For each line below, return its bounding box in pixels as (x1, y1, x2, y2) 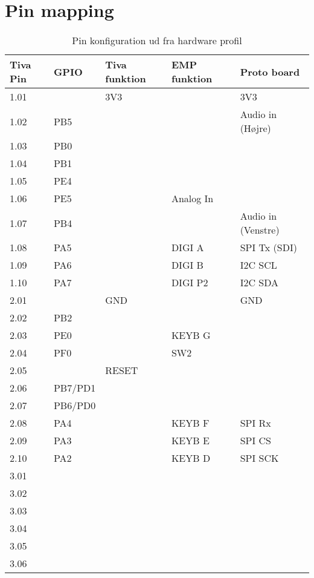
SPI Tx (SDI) (240, 240, 297, 255)
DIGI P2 (171, 275, 208, 290)
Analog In (171, 191, 214, 206)
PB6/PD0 (53, 398, 96, 413)
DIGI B (171, 258, 203, 272)
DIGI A (171, 240, 204, 255)
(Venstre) (240, 223, 280, 237)
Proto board (240, 64, 300, 79)
